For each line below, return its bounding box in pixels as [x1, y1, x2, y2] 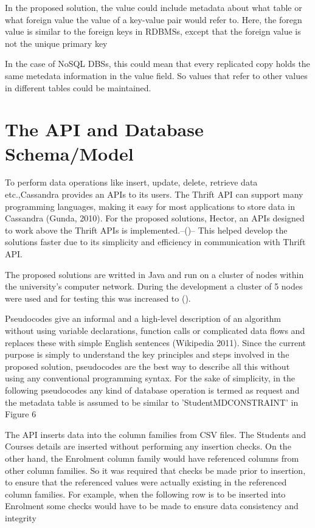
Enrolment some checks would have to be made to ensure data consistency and [5, 499, 299, 512]
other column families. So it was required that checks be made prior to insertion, [5, 464, 306, 476]
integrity [5, 511, 36, 524]
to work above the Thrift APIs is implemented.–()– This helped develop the [5, 223, 288, 236]
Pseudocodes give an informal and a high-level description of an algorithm [5, 312, 282, 325]
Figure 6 [5, 408, 36, 420]
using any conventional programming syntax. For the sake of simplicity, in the [5, 372, 296, 384]
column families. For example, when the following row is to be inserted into [5, 487, 286, 500]
